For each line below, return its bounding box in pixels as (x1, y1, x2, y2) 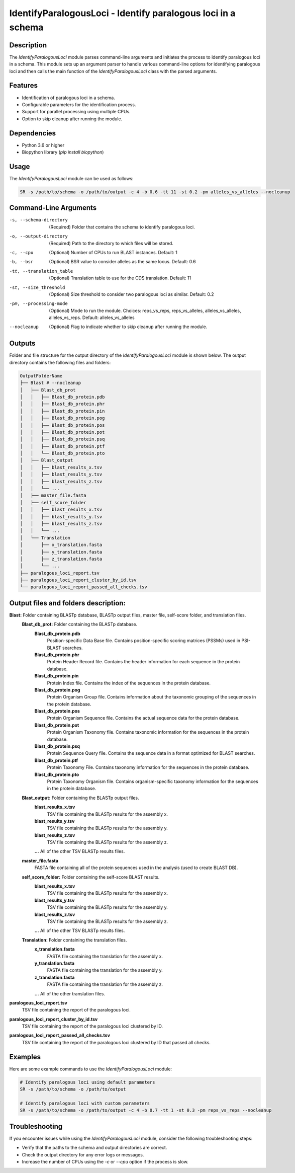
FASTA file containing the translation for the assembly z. (47, 981, 163, 987)
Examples (9, 1052, 41, 1061)
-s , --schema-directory (9, 217, 68, 223)
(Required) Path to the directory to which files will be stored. (49, 240, 173, 246)
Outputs (9, 339, 36, 348)
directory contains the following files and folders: (9, 359, 111, 365)
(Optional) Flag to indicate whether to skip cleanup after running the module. (49, 324, 208, 330)
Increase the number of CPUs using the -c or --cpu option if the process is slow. (22, 1158, 188, 1164)
